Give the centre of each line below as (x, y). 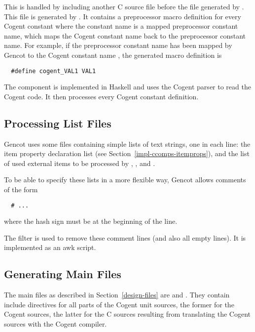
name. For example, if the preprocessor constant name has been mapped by (118, 45)
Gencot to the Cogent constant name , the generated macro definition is (113, 55)
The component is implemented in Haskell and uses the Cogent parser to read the (127, 87)
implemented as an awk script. (50, 247)
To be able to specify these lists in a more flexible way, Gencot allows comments (125, 180)
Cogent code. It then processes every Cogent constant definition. (101, 96)
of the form (21, 189)
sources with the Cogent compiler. (55, 324)
